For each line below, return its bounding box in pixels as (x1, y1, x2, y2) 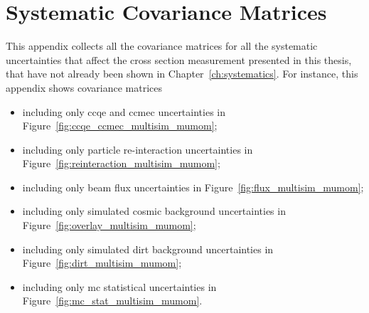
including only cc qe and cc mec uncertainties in (22, 104, 226, 119)
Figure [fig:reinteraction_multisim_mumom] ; (22, 156, 220, 171)
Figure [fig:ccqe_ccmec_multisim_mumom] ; (22, 118, 218, 133)
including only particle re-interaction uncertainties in (22, 142, 253, 156)
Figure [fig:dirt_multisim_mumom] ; (22, 255, 182, 270)
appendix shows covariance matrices (6, 80, 163, 95)
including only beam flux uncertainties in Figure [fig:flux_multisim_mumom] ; (22, 179, 364, 194)
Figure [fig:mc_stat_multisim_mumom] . (22, 293, 203, 308)
